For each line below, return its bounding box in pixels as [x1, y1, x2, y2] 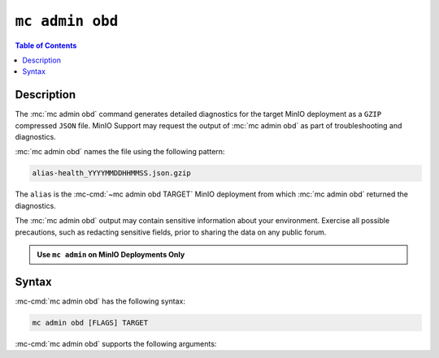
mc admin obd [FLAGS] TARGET [32, 317, 149, 327]
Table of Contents [15, 41, 77, 50]
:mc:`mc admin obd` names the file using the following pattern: [15, 147, 225, 157]
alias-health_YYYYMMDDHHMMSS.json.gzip [32, 169, 191, 178]
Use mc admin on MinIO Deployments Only [37, 249, 185, 259]
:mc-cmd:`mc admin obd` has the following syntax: [15, 296, 186, 306]
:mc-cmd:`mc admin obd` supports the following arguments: [15, 339, 217, 348]
